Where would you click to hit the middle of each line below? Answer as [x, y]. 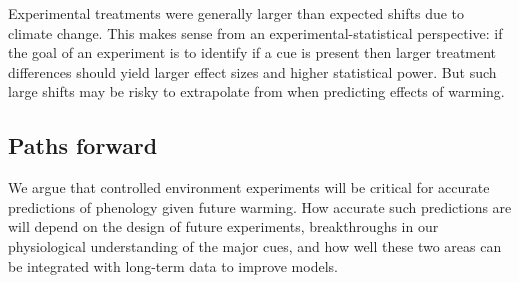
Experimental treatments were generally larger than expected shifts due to [236, 13]
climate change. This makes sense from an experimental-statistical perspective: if [255, 32]
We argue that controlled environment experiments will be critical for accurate [249, 187]
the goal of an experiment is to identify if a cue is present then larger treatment [252, 52]
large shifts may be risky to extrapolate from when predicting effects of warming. [256, 91]
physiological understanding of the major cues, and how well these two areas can [255, 245]
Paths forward [83, 145]
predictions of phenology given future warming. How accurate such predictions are [260, 206]
